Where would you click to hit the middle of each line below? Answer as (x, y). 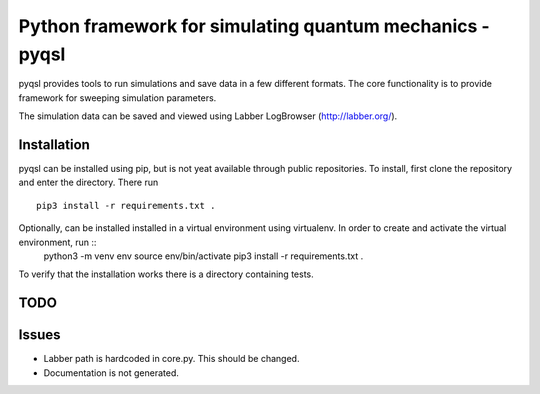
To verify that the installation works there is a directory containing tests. (166, 274)
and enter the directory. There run (88, 182)
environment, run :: (57, 242)
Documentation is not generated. (111, 372)
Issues (39, 335)
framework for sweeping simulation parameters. (117, 97)
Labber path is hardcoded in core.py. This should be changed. (171, 359)
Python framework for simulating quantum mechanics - (254, 26)
